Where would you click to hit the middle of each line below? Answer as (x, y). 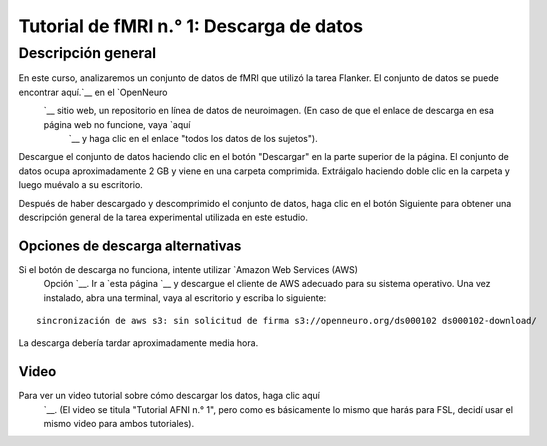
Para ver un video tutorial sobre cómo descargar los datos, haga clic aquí (169, 396)
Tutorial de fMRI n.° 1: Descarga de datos (191, 26)
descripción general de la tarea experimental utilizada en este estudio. (163, 217)
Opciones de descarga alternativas (130, 245)
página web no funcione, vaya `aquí (117, 124)
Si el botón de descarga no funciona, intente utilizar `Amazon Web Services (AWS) (188, 269)
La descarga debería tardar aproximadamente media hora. (138, 343)
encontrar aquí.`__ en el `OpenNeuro (93, 92)
